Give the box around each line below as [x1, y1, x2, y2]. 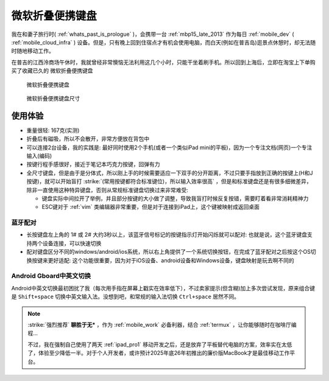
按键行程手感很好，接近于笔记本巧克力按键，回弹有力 [26, 161, 160, 168]
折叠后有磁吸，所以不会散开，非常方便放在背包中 [26, 135, 149, 142]
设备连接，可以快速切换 [42, 239, 102, 246]
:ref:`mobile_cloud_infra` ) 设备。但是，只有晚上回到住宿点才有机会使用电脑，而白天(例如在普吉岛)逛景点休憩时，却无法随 [11, 38, 316, 46]
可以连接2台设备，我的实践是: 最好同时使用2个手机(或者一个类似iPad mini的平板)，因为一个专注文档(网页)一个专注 [26, 144, 313, 151]
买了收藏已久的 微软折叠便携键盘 [11, 67, 93, 74]
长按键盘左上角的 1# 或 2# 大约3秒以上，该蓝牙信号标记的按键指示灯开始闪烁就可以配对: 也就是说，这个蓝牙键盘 [26, 231, 308, 239]
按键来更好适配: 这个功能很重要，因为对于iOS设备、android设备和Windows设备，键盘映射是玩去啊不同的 [31, 256, 295, 264]
